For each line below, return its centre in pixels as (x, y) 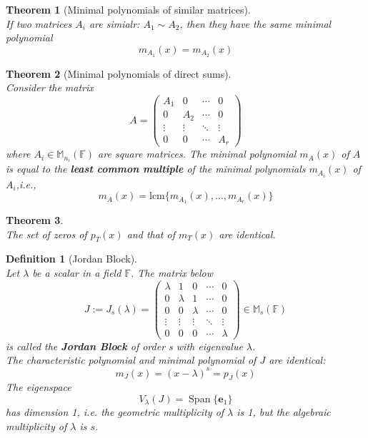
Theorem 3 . (35, 220)
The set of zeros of (46, 234)
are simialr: (114, 23)
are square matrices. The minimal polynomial (197, 154)
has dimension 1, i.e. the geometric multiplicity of (115, 412)
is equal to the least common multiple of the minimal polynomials (156, 169)
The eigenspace (39, 387)
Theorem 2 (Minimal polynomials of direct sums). (119, 73)
